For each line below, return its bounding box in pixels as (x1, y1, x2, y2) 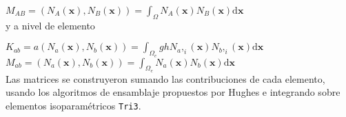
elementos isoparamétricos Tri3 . (6, 98, 141, 112)
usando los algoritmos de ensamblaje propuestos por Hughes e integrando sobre (6, 85, 340, 99)
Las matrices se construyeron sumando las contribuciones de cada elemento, (6, 71, 325, 86)
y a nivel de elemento (6, 18, 95, 32)
